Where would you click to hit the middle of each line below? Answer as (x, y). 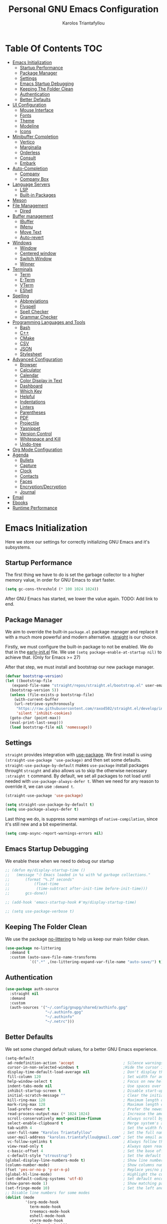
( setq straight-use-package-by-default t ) (50, 805)
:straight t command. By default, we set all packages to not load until (78, 776)
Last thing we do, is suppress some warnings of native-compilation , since (82, 819)
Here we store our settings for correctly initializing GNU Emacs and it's (78, 542)
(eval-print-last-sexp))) (37, 722)
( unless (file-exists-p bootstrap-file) (52, 695)
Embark (28, 163)
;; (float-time (32, 884)
